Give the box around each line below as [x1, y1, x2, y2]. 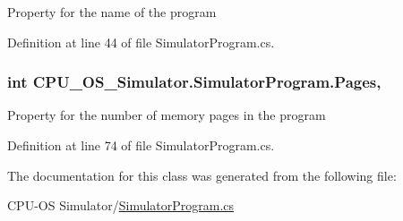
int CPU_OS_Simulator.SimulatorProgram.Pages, [7, 71, 382, 93]
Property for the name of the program [7, 3, 217, 21]
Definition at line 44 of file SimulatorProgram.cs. [7, 32, 275, 51]
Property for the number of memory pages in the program [7, 106, 326, 124]
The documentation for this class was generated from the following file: [7, 166, 397, 184]
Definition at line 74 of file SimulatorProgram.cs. [7, 136, 275, 154]
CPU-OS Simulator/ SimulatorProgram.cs [7, 196, 235, 215]
